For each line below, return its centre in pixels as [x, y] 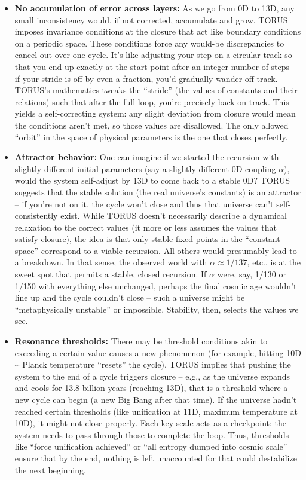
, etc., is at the [274, 262]
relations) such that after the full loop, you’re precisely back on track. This [152, 101]
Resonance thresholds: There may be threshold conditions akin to [141, 341]
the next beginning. [50, 470]
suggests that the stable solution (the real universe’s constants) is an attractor [158, 192]
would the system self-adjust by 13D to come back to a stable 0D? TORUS [152, 180]
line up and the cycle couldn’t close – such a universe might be [130, 297]
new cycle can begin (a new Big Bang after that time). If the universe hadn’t [156, 399]
